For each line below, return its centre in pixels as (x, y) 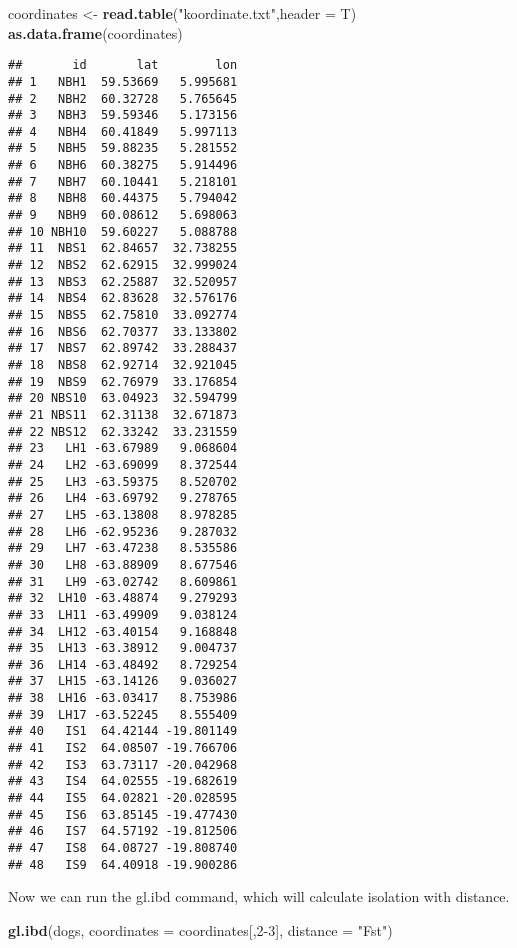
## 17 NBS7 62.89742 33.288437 (123, 348)
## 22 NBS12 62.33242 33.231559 (123, 431)
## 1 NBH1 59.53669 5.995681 (123, 81)
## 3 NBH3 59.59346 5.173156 (123, 115)
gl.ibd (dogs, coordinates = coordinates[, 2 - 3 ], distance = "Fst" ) (200, 929)
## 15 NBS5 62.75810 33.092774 (123, 315)
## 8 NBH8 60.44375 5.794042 (123, 198)
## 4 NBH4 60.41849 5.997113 (123, 131)
